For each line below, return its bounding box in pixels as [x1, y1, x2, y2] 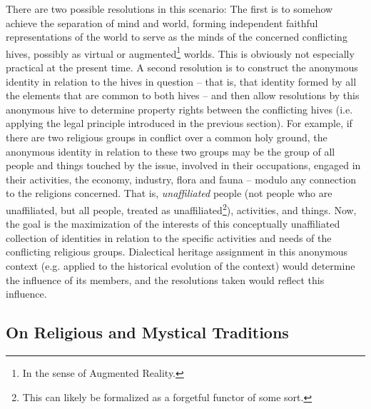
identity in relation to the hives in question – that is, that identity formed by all [6, 74, 357, 89]
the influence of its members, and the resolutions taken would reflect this [6, 272, 325, 287]
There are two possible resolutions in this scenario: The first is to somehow [6, 1, 333, 16]
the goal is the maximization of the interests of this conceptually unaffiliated [6, 216, 340, 231]
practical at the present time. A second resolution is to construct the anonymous [6, 60, 358, 75]
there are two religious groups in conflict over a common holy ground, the [6, 130, 327, 144]
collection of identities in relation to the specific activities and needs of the [6, 230, 332, 245]
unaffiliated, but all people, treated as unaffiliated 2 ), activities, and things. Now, [6, 200, 357, 217]
